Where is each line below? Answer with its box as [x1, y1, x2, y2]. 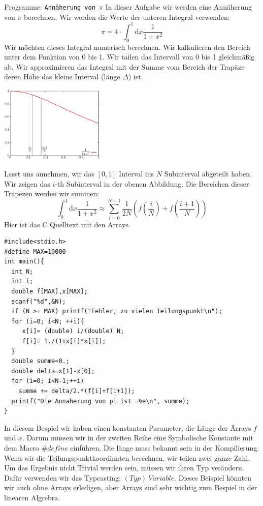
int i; [11, 278, 34, 285]
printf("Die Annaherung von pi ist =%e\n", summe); [11, 397, 190, 405]
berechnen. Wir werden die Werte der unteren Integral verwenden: [24, 11, 230, 22]
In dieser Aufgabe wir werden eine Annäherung [105, 2, 252, 12]
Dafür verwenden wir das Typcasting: [4, 472, 121, 483]
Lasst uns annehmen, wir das [4, 168, 94, 178]
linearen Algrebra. [4, 492, 60, 502]
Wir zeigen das [4, 178, 50, 189]
